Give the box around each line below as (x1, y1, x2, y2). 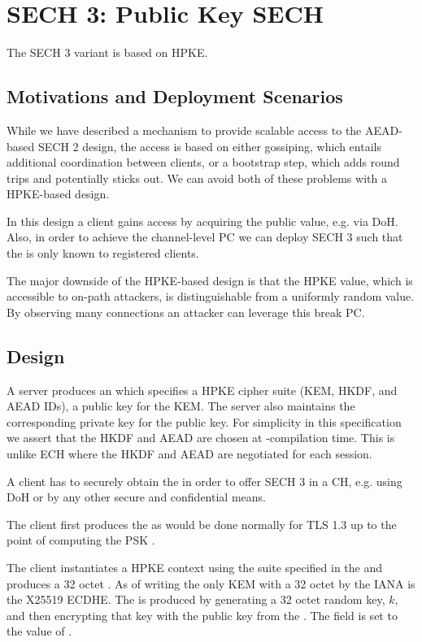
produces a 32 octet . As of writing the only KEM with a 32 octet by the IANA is (7, 575, 415, 592)
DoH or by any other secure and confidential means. (7, 488, 266, 505)
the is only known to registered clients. (7, 245, 199, 262)
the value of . (7, 622, 72, 640)
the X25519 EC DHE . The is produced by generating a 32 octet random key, (7, 591, 385, 608)
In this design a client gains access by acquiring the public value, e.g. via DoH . (7, 212, 398, 229)
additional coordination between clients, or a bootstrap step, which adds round (7, 154, 400, 171)
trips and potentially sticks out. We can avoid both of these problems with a (7, 169, 387, 186)
